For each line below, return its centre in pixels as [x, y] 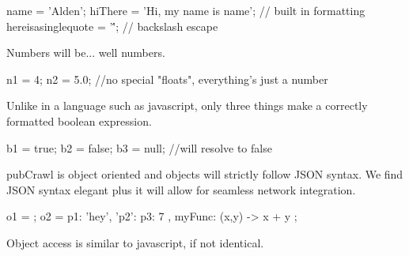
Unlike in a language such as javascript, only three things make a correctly [187, 105]
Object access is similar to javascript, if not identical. [135, 242]
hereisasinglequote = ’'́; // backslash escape [112, 26]
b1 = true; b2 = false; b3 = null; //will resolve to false [139, 147]
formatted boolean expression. [79, 120]
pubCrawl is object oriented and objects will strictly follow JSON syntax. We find [205, 174]
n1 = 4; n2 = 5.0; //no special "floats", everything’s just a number [167, 79]
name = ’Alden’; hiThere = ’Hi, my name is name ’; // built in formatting [186, 10]
